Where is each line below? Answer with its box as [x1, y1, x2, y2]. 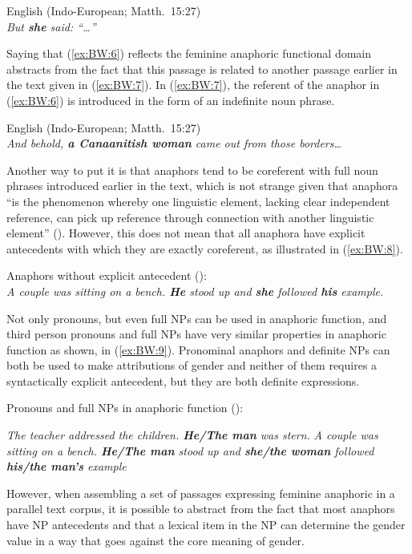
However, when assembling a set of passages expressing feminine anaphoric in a [6, 484, 395, 501]
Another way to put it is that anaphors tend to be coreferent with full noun [6, 161, 378, 178]
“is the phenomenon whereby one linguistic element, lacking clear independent [6, 192, 390, 209]
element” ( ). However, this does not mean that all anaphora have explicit [6, 224, 366, 241]
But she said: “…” [6, 18, 96, 34]
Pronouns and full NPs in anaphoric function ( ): [6, 399, 244, 416]
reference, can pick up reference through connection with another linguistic [6, 208, 374, 225]
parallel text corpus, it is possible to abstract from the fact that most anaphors [6, 500, 395, 517]
